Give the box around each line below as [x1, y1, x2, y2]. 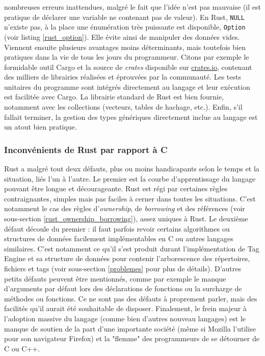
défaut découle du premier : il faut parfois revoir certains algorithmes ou [4, 223, 230, 234]
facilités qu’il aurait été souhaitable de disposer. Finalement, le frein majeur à [4, 303, 247, 314]
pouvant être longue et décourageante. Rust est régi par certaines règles [4, 183, 228, 194]
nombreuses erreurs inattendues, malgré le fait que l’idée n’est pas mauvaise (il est [4, 2, 261, 12]
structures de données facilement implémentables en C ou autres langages [4, 233, 233, 244]
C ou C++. [4, 343, 40, 353]
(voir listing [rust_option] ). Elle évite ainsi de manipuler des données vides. [4, 31, 240, 42]
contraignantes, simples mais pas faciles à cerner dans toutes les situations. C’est [4, 193, 256, 204]
